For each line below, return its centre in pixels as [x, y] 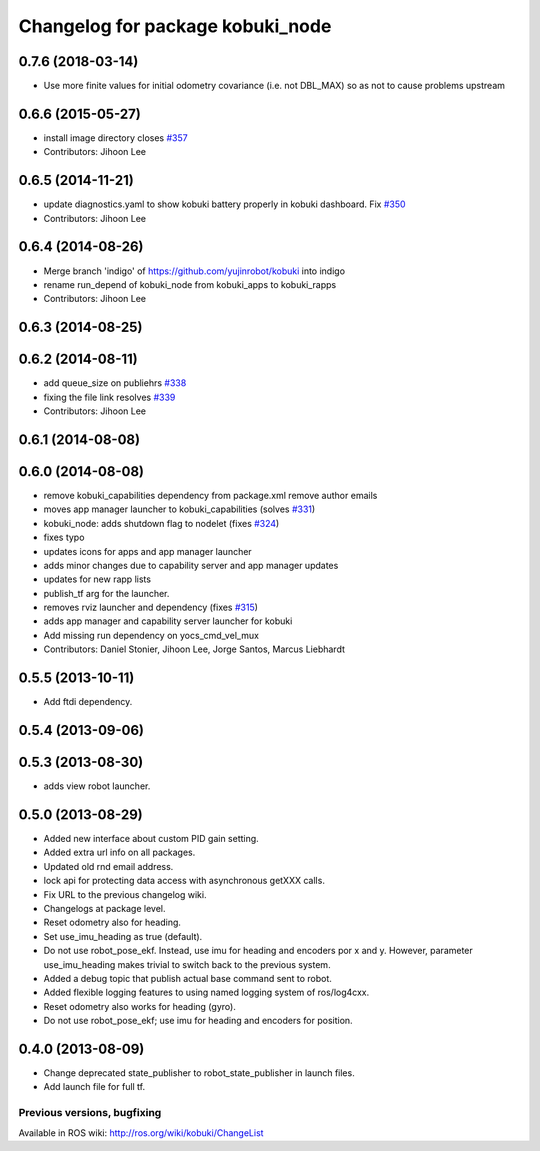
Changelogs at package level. [104, 908]
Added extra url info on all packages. [119, 852]
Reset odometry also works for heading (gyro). [140, 1006]
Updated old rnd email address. [108, 866]
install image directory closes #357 [116, 137]
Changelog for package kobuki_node [175, 26]
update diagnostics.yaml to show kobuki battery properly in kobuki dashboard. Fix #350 [224, 204]
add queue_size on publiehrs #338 [115, 383]
